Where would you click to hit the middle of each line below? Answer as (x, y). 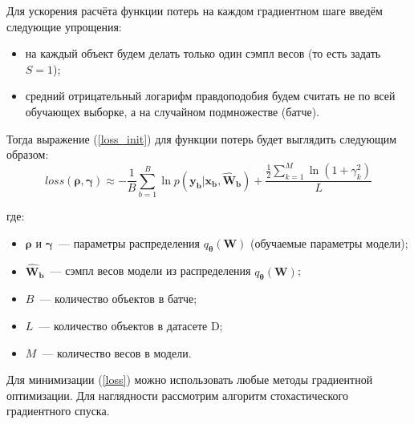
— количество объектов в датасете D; (131, 326)
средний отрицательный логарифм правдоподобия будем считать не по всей (210, 96)
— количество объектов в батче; (118, 299)
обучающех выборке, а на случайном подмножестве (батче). (172, 111)
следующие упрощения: (64, 26)
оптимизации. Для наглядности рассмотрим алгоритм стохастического (177, 395)
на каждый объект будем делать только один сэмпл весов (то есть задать (203, 53)
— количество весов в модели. (117, 352)
